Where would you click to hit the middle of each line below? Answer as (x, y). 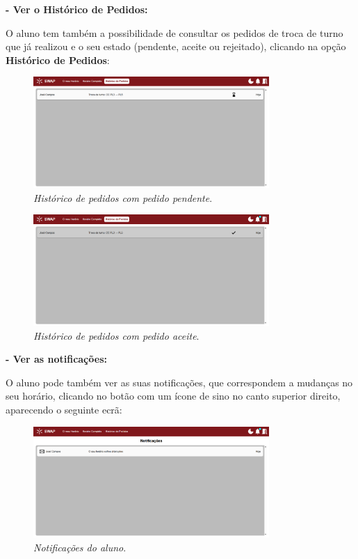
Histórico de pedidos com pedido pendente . (123, 197)
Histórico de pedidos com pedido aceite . (116, 335)
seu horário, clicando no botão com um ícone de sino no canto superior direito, (173, 396)
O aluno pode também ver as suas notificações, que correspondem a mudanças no (179, 382)
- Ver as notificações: (56, 359)
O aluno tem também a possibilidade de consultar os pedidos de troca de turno (174, 32)
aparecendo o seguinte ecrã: (64, 409)
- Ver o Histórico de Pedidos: (77, 9)
